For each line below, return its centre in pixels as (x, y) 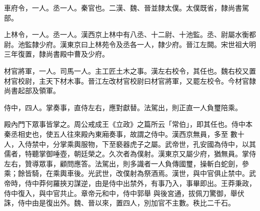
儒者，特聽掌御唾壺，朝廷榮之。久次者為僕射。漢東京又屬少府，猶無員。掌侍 (130, 154)
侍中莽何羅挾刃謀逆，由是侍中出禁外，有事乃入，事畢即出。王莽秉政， (140, 183)
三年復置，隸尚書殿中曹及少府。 (56, 54)
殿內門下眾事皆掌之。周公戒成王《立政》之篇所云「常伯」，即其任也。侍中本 (128, 124)
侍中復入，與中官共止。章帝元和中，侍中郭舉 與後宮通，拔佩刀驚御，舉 (121, 193)
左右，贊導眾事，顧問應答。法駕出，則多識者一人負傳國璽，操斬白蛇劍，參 (126, 163)
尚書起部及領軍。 (32, 90)
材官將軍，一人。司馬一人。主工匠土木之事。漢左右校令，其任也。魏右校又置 (130, 70)
